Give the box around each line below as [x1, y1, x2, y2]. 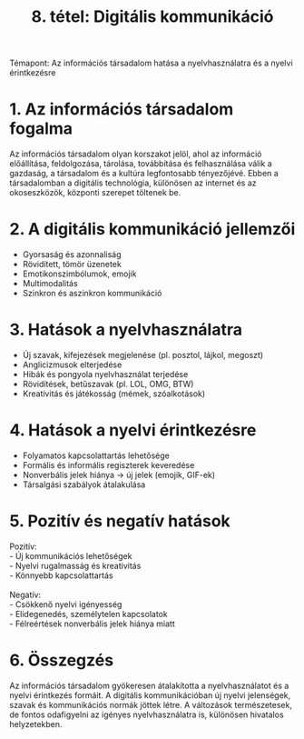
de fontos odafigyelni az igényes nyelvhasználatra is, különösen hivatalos [9, 709, 284, 720]
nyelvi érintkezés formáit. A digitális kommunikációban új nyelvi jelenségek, [9, 689, 291, 701]
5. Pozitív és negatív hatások [9, 511, 231, 532]
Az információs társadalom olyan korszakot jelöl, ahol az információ [9, 148, 262, 160]
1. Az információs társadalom [9, 99, 234, 120]
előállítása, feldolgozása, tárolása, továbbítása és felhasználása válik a [9, 158, 272, 169]
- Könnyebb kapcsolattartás [9, 570, 113, 581]
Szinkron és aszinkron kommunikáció [22, 288, 162, 299]
